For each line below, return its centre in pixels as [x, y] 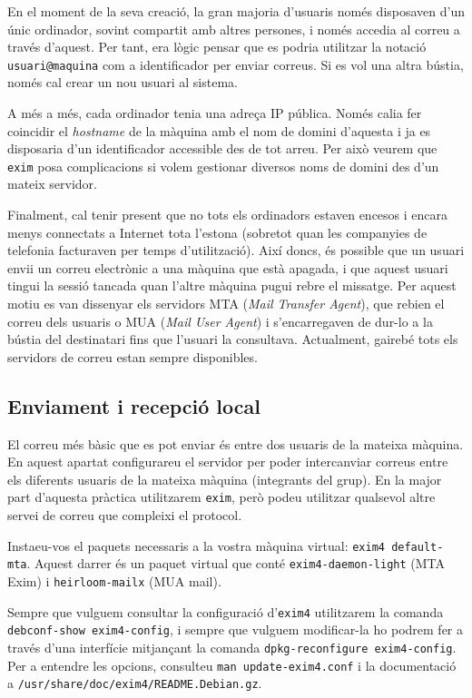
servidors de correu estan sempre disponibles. [133, 356]
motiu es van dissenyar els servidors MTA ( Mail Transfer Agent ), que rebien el [226, 304]
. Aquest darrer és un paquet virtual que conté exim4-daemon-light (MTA [236, 563]
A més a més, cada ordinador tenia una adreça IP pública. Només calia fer [215, 113]
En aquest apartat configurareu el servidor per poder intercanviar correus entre [228, 462]
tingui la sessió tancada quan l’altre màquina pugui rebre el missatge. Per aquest [232, 285]
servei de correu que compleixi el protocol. [125, 515]
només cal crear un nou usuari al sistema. [123, 82]
